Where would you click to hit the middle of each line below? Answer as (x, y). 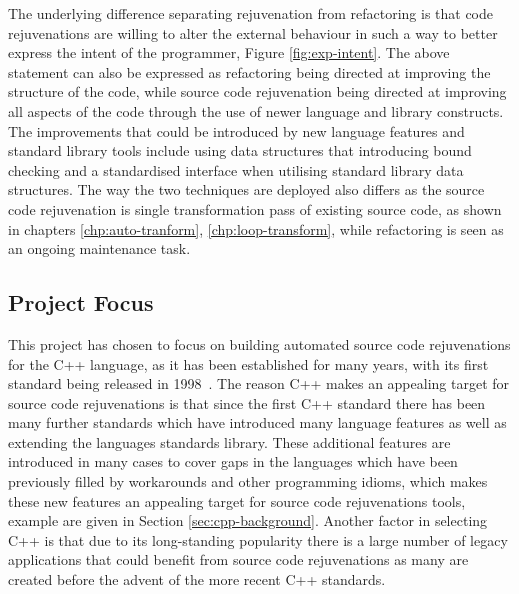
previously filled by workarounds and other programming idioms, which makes (248, 481)
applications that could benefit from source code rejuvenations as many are (238, 559)
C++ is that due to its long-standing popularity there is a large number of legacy (258, 539)
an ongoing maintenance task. (99, 248)
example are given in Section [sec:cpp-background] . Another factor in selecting (248, 520)
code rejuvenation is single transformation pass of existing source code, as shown (255, 208)
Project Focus (81, 302)
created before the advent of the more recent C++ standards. (197, 579)
